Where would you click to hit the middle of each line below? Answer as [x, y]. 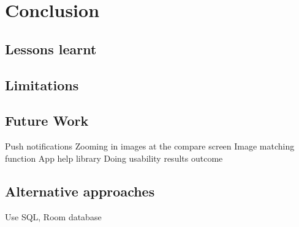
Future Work [47, 121]
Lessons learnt [51, 49]
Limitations [42, 85]
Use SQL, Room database [53, 216]
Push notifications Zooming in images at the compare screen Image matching [150, 146]
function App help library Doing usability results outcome [114, 158]
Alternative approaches [80, 191]
